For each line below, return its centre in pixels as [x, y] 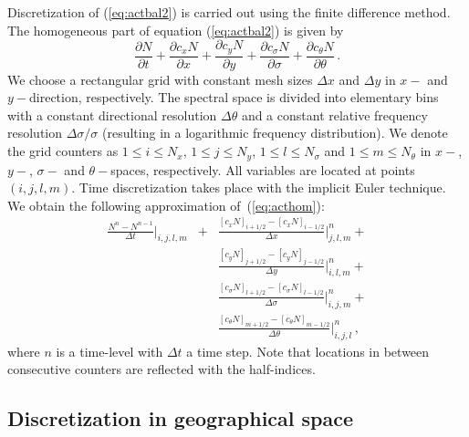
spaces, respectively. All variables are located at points [263, 169]
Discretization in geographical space [181, 418]
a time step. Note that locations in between [308, 351]
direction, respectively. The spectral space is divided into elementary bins [234, 97]
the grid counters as [63, 151]
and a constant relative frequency [334, 114]
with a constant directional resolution [112, 114]
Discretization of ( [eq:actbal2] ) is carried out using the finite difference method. [229, 12]
